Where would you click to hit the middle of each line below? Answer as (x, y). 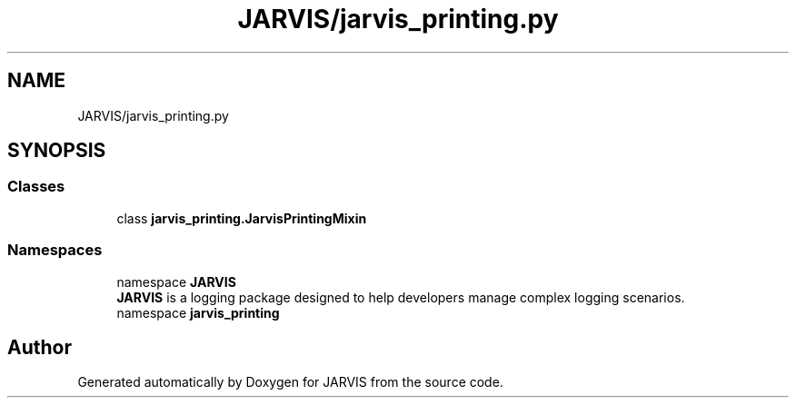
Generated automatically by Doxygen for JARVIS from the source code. (290, 382)
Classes (36, 187)
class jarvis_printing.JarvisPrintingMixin (242, 218)
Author (40, 347)
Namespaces (55, 250)
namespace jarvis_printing (198, 312)
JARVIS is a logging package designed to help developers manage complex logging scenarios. (401, 297)
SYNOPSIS (57, 151)
